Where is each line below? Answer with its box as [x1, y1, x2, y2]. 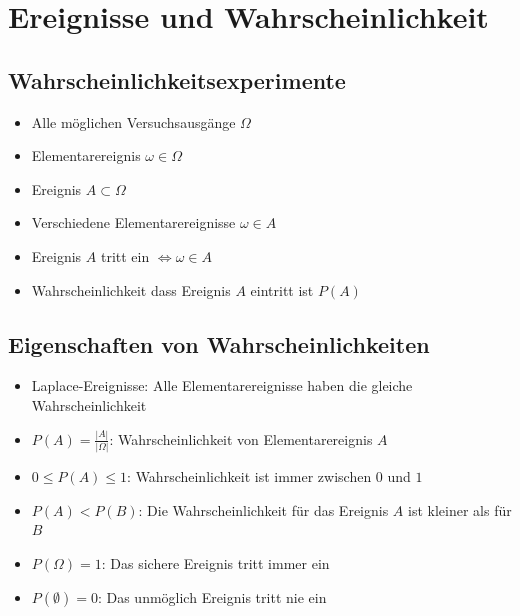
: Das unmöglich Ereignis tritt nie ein [97, 586, 327, 607]
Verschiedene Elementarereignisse [31, 212, 236, 233]
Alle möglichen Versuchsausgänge [31, 111, 236, 132]
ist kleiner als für [408, 499, 512, 520]
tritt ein [100, 245, 150, 266]
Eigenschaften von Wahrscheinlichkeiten [8, 328, 430, 359]
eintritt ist [250, 279, 314, 300]
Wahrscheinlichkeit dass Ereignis [31, 279, 231, 300]
